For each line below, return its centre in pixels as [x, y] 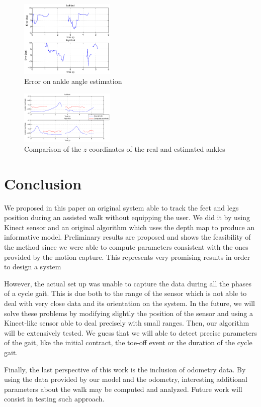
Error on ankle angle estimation [73, 81]
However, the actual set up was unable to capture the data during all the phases [128, 283]
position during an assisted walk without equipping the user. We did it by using [127, 217]
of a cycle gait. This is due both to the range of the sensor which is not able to [125, 293]
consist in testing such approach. [54, 399]
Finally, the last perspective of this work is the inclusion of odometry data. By [125, 369]
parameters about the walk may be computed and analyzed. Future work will [123, 389]
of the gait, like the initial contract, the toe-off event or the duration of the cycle [128, 342]
